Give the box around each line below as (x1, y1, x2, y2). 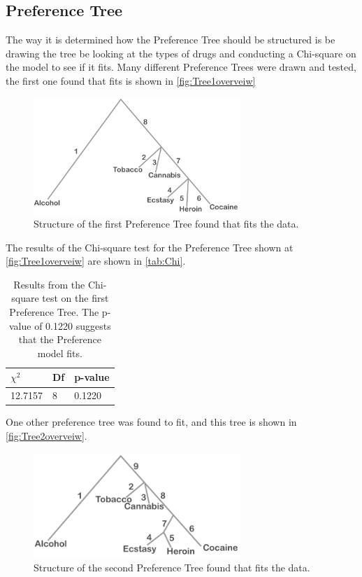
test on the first (42, 291, 109, 305)
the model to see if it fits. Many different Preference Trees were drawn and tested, (6, 60, 356, 74)
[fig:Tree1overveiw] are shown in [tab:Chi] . (6, 253, 186, 268)
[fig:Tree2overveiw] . (6, 428, 87, 443)
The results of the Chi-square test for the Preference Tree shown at (6, 239, 294, 254)
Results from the (13, 277, 85, 291)
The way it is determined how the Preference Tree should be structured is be (6, 32, 335, 47)
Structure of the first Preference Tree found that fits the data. (34, 216, 299, 231)
